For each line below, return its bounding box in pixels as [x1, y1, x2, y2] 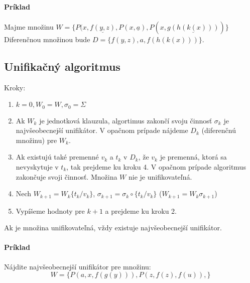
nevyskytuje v [16, 162, 59, 172]
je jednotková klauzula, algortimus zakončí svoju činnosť [39, 115, 212, 125]
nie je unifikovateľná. [128, 171, 192, 182]
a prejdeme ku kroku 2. [105, 205, 177, 216]
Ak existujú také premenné [16, 152, 99, 162]
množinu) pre [16, 134, 57, 145]
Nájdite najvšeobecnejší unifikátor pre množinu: [4, 261, 151, 271]
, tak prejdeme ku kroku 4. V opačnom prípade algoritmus [66, 162, 246, 172]
